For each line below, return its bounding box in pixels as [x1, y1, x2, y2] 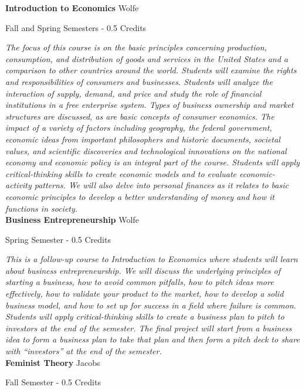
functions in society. [5, 202, 78, 214]
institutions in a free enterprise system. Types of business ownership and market [5, 99, 294, 111]
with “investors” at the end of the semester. [5, 345, 162, 357]
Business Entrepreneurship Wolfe [5, 213, 139, 226]
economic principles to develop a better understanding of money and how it [5, 190, 274, 202]
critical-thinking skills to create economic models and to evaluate [5, 167, 236, 179]
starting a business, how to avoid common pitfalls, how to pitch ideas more [5, 276, 274, 288]
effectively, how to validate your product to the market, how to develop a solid [5, 287, 284, 300]
